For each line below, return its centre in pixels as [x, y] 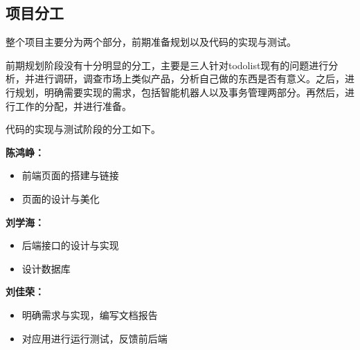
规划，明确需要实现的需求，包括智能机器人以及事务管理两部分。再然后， [180, 92]
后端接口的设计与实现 [70, 245]
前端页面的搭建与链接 [70, 175]
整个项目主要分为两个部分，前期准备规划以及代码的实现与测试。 [151, 42]
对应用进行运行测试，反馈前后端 [94, 338]
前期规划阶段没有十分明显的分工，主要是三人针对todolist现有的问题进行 [167, 65]
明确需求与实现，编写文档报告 [90, 314]
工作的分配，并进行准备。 [73, 105]
